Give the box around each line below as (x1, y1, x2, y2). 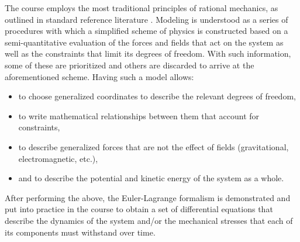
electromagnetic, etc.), (18, 152, 98, 164)
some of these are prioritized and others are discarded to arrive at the (5, 58, 254, 71)
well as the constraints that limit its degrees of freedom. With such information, (5, 47, 291, 60)
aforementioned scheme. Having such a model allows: (5, 70, 194, 82)
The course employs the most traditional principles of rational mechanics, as (5, 2, 278, 13)
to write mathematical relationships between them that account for (18, 109, 260, 122)
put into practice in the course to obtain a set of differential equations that (5, 203, 273, 215)
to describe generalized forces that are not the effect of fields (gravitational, (18, 140, 289, 153)
